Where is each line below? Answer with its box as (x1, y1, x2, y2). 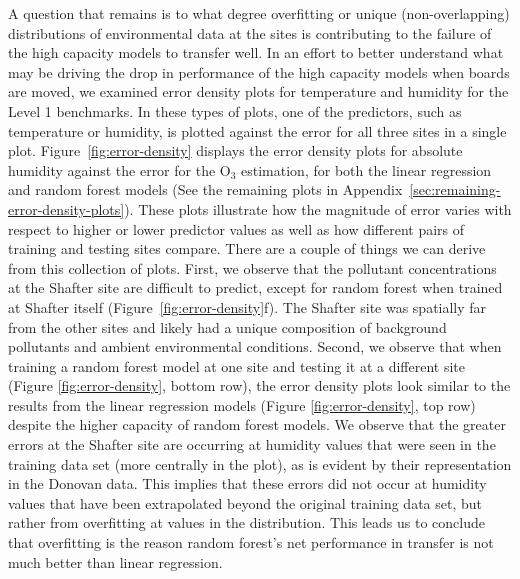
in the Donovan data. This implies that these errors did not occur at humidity (8, 473, 487, 494)
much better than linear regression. (8, 551, 223, 572)
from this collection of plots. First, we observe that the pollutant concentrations (8, 257, 497, 278)
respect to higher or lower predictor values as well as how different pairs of (8, 218, 465, 239)
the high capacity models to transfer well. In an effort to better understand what (8, 42, 504, 63)
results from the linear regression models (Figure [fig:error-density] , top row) (8, 394, 476, 415)
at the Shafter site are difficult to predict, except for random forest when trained (8, 277, 503, 298)
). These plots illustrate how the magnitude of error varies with (124, 198, 512, 219)
